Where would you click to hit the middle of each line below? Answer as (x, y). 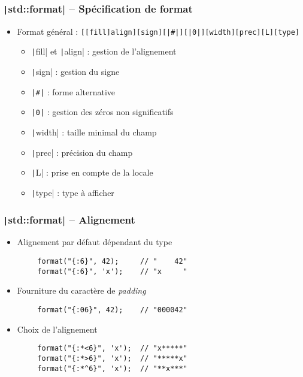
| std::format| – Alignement (69, 219)
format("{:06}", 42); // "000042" (112, 310)
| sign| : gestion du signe (75, 72)
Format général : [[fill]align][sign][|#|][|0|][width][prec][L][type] (158, 31)
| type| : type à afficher (73, 193)
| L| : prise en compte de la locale (92, 172)
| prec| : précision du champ (82, 152)
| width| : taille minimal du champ (94, 132)
